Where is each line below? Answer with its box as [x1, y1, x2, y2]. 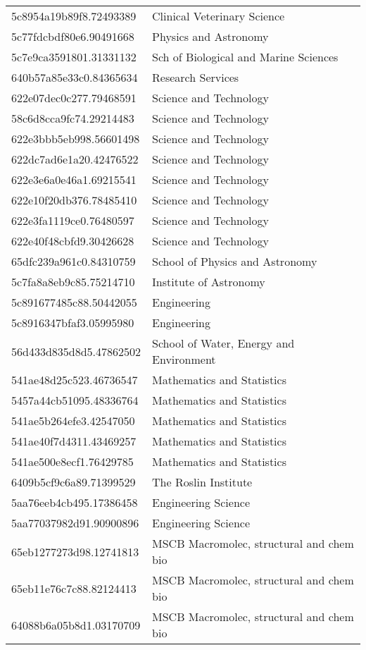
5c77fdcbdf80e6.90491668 [11, 28, 134, 44]
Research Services [152, 69, 239, 85]
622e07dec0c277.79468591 [11, 90, 137, 106]
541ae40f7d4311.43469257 [11, 433, 137, 449]
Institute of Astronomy [152, 274, 265, 290]
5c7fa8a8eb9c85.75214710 [11, 274, 135, 290]
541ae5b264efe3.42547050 [11, 412, 135, 429]
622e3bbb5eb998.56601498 [11, 130, 140, 147]
